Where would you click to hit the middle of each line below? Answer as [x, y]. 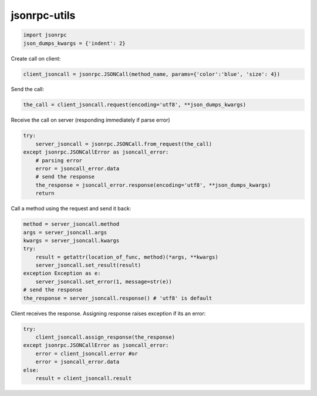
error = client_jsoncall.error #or [87, 353]
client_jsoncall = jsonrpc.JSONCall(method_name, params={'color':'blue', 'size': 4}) [152, 74]
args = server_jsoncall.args [65, 232]
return [45, 193]
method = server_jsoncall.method [71, 224]
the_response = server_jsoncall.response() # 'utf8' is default [118, 298]
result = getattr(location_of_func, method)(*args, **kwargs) [127, 257]
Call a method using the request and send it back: [71, 209]
